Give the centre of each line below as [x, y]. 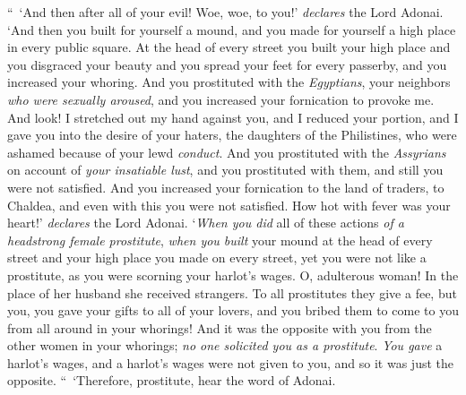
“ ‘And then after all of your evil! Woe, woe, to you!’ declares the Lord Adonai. [225, 12]
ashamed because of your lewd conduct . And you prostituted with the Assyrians [227, 152]
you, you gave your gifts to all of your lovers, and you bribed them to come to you [233, 310]
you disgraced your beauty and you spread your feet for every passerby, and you [227, 64]
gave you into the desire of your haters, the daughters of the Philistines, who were [232, 135]
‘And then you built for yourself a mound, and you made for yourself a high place [232, 29]
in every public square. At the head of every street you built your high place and [229, 47]
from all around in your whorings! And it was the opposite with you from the [220, 327]
